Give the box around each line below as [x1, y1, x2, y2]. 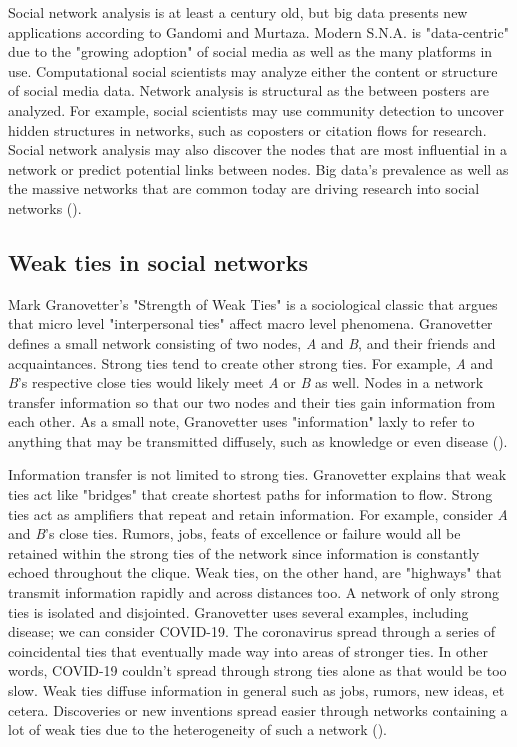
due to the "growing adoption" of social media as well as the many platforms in [8, 41, 493, 62]
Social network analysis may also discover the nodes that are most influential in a [8, 139, 508, 160]
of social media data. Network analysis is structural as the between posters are [8, 80, 490, 101]
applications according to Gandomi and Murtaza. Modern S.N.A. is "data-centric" [8, 21, 509, 42]
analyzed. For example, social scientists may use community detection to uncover [8, 99, 505, 120]
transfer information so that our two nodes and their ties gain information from [8, 391, 496, 412]
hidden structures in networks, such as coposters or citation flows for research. [8, 119, 487, 140]
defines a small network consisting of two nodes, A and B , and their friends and [8, 332, 496, 353]
